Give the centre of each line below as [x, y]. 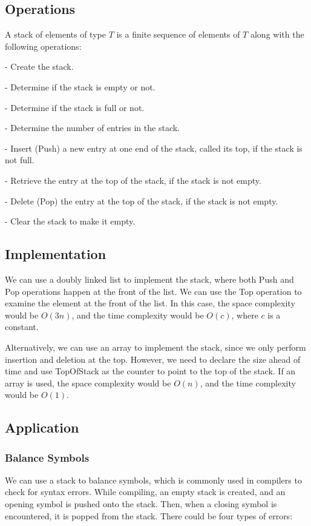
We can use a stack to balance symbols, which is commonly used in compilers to [153, 480]
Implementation [56, 254]
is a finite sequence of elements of [178, 34]
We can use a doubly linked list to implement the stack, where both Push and [149, 279]
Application [42, 427]
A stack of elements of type [55, 34]
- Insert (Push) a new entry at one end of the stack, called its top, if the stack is [154, 148]
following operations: [43, 46]
